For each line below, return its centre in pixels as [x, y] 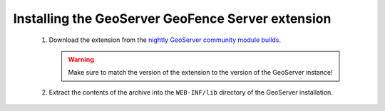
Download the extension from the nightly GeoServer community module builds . [165, 40]
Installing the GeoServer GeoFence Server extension [172, 18]
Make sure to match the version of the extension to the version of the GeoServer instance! [200, 73]
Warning [81, 59]
